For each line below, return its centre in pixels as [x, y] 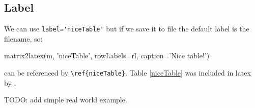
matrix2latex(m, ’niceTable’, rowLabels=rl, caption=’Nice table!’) [107, 56]
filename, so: [23, 38]
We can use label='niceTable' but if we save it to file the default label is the [127, 29]
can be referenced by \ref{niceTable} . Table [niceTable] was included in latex [127, 73]
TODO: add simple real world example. [66, 100]
